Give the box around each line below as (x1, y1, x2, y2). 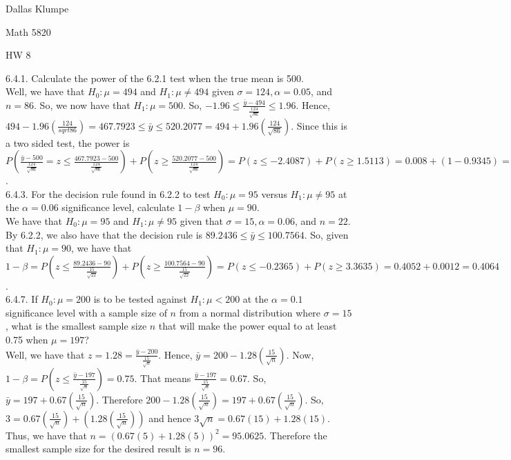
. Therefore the (264, 428, 327, 442)
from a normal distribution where (179, 305, 321, 319)
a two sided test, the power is (6, 135, 130, 150)
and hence (148, 410, 191, 425)
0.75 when (6, 332, 48, 347)
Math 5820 (6, 24, 51, 39)
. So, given (304, 227, 349, 241)
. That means (134, 370, 191, 385)
